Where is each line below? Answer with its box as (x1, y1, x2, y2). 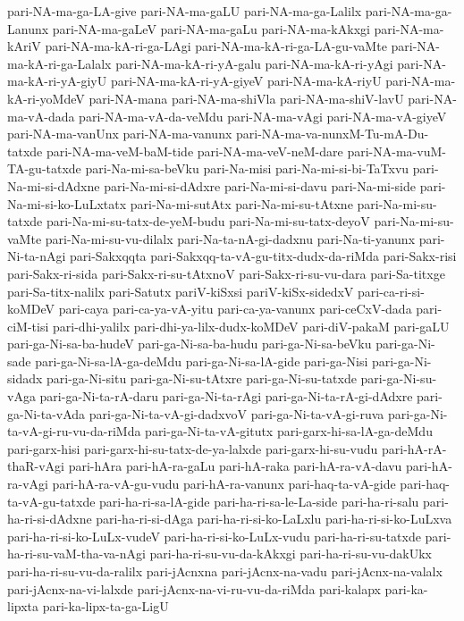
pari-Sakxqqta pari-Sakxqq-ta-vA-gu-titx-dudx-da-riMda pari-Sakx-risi (69, 247, 457, 265)
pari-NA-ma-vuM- (347, 141, 446, 160)
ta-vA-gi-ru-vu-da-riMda (7, 422, 141, 441)
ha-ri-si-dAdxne (7, 509, 92, 528)
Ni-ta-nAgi (7, 247, 66, 265)
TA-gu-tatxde (7, 159, 81, 178)
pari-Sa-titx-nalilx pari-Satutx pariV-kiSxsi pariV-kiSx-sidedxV (7, 281, 354, 300)
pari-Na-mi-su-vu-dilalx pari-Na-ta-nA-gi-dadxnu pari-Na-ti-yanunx (45, 229, 416, 248)
